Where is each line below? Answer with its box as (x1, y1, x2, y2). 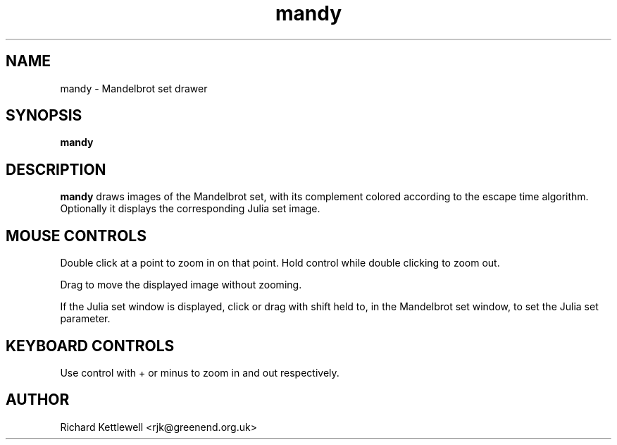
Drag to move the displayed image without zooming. (60, 279, 302, 291)
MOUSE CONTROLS (6, 226, 147, 245)
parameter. (60, 312, 111, 325)
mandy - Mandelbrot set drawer (60, 82, 208, 95)
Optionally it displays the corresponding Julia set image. (60, 202, 320, 215)
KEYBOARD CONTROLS (6, 336, 175, 355)
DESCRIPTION (6, 160, 106, 178)
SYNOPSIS (6, 106, 82, 125)
